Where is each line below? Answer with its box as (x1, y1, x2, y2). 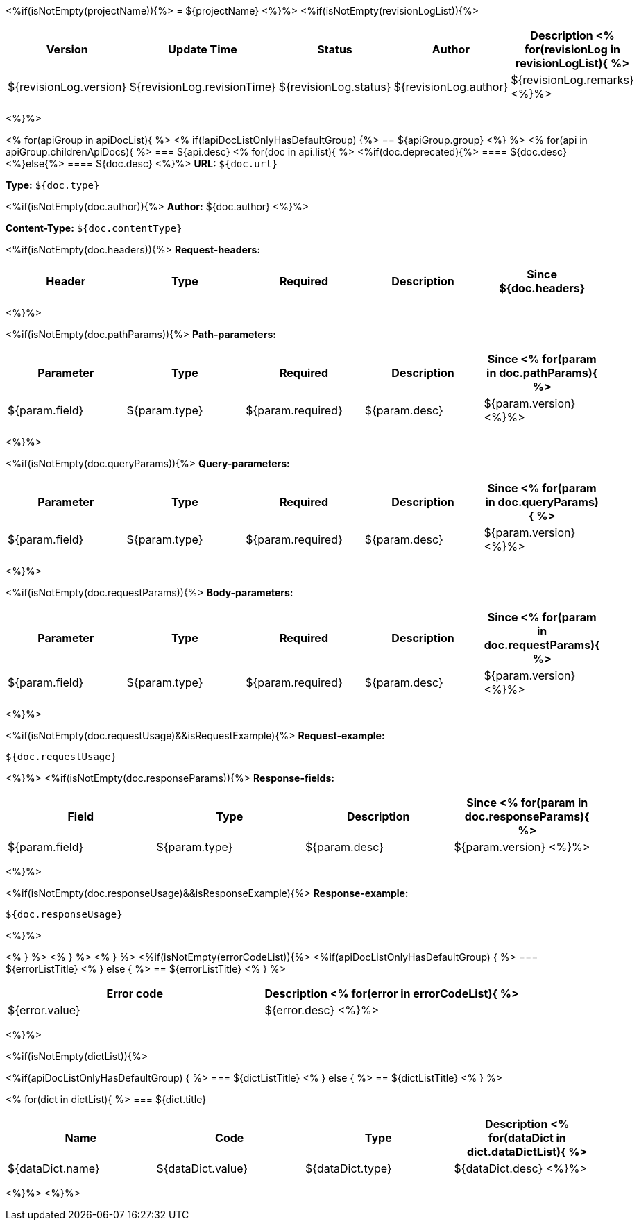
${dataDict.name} (8, 1161, 100, 1175)
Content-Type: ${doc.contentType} (6, 222, 182, 234)
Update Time (168, 42, 237, 56)
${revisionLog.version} (8, 80, 127, 94)
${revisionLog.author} (393, 80, 509, 94)
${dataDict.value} (156, 1161, 248, 1175)
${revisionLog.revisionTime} (129, 80, 276, 94)
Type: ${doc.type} (6, 179, 100, 191)
